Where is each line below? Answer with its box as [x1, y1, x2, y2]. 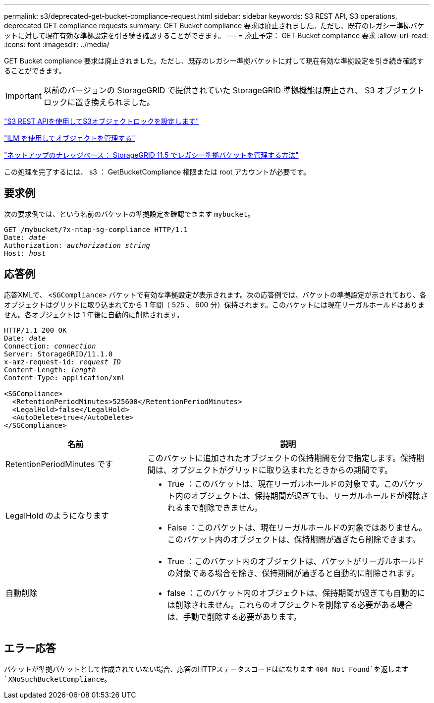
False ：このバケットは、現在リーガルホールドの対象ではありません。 [167, 522, 427, 532]
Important [5, 91, 42, 101]
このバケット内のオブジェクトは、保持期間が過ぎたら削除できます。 [167, 534, 421, 544]
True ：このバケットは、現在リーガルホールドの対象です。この [167, 478, 400, 489]
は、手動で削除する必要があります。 [167, 611, 302, 622]
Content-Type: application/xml [4, 373, 125, 382]
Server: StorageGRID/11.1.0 [4, 350, 113, 358]
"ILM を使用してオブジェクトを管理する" [4, 134, 135, 142]
